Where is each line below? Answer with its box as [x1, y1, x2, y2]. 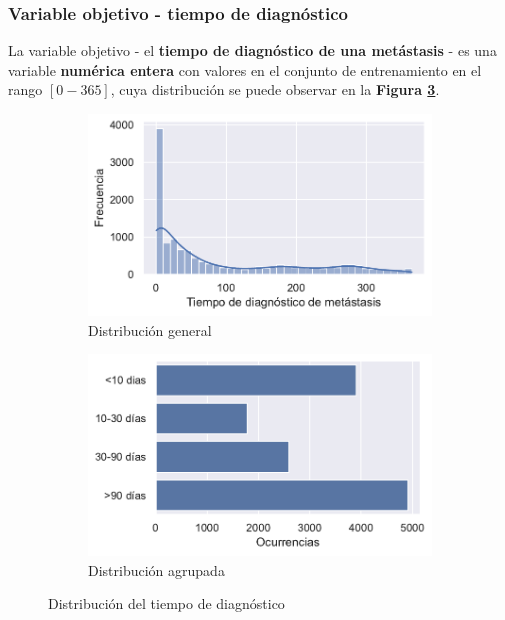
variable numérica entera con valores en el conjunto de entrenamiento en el [8, 59, 482, 80]
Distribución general [88, 319, 212, 340]
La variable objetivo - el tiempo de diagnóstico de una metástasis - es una [8, 40, 497, 61]
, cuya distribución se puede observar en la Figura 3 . [110, 79, 440, 100]
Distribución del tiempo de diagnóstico [48, 593, 285, 614]
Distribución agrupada [88, 559, 225, 580]
